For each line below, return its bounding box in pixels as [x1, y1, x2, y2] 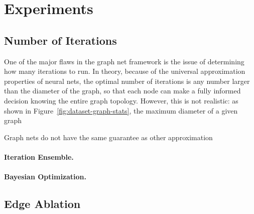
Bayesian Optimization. [4, 171, 87, 182]
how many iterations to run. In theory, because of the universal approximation [4, 66, 245, 76]
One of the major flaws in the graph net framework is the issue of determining [4, 56, 244, 66]
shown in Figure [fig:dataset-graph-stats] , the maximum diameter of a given [4, 105, 238, 116]
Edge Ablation [4, 196, 81, 211]
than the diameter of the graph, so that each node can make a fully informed [4, 85, 241, 96]
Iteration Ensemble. [4, 151, 74, 162]
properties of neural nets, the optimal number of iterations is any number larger [4, 75, 250, 86]
